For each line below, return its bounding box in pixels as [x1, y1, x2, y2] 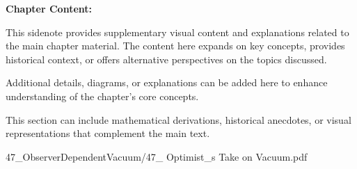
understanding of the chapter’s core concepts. [6, 88, 199, 103]
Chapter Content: [6, 1, 93, 15]
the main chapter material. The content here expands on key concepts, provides [6, 38, 345, 53]
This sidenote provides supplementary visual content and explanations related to [6, 24, 349, 39]
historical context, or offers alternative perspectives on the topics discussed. [6, 51, 327, 66]
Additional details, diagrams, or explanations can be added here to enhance [6, 75, 328, 90]
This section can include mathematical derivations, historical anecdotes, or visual [6, 112, 351, 127]
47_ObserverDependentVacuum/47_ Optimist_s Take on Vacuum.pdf [6, 149, 308, 163]
